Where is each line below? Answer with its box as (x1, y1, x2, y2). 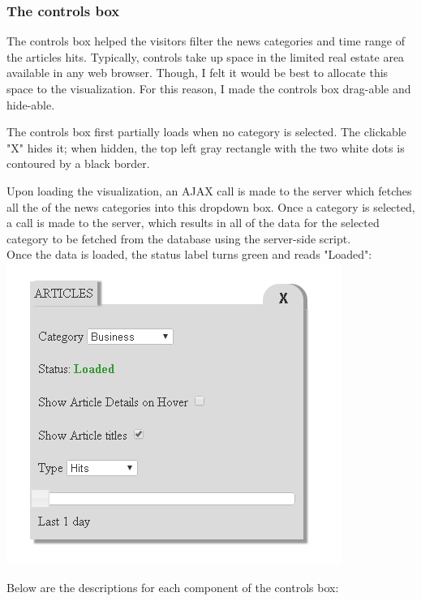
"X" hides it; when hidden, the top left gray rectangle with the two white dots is (6, 139, 405, 156)
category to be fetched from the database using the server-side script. (6, 230, 351, 247)
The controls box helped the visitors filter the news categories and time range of (6, 32, 405, 49)
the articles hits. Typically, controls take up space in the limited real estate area (6, 48, 405, 65)
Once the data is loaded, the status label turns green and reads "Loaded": (6, 246, 372, 263)
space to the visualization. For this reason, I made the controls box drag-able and (6, 80, 411, 97)
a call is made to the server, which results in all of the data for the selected (6, 214, 380, 231)
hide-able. (6, 96, 55, 113)
